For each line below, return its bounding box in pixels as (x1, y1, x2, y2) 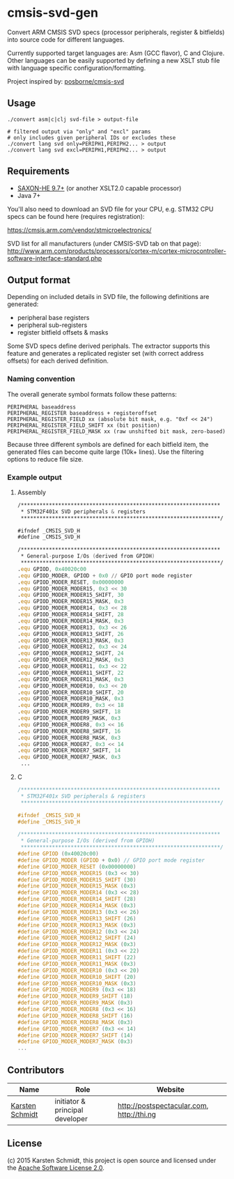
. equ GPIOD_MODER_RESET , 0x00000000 (17, 579, 124, 586)
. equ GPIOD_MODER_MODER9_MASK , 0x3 (17, 715, 121, 722)
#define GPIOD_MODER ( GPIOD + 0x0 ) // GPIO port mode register (17, 856, 205, 864)
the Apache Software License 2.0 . (7, 1163, 104, 1172)
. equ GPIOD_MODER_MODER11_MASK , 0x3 (17, 676, 124, 683)
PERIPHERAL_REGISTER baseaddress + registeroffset (7, 409, 157, 416)
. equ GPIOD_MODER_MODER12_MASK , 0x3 (17, 657, 124, 664)
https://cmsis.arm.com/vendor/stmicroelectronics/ (7, 225, 152, 234)
